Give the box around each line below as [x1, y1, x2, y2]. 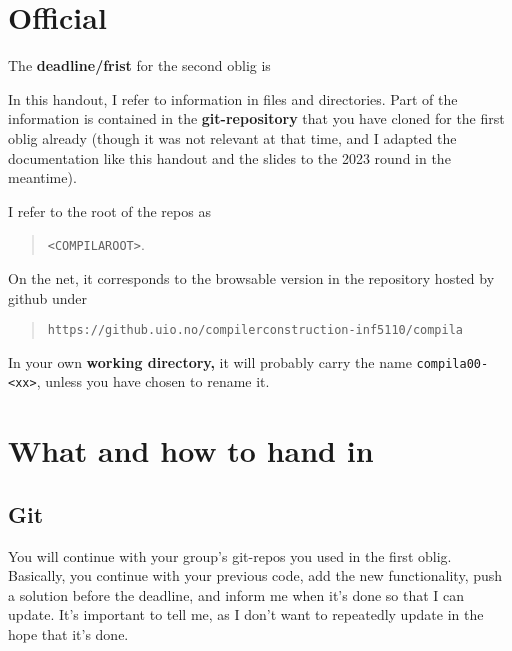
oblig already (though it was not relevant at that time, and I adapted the [8, 127, 457, 148]
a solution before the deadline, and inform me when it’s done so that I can [8, 584, 465, 605]
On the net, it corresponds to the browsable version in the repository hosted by [8, 267, 495, 288]
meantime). [8, 167, 77, 188]
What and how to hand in [8, 430, 374, 471]
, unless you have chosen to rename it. [36, 371, 270, 392]
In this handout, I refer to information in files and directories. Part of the [8, 88, 458, 109]
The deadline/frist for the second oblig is [8, 55, 271, 76]
